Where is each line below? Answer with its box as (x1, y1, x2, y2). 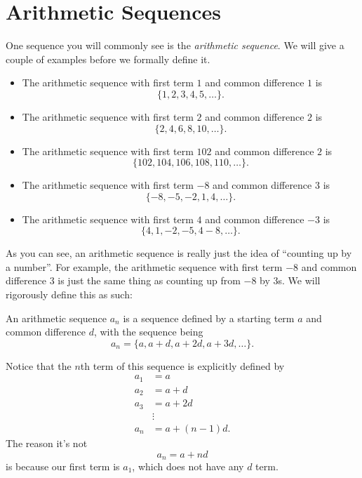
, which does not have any (132, 459, 244, 473)
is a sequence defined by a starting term (123, 310, 295, 325)
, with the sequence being (93, 324, 203, 339)
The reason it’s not (6, 435, 88, 450)
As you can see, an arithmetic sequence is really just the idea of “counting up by (6, 246, 352, 260)
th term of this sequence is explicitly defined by (80, 358, 285, 373)
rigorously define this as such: (6, 287, 133, 302)
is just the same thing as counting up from (58, 273, 241, 288)
